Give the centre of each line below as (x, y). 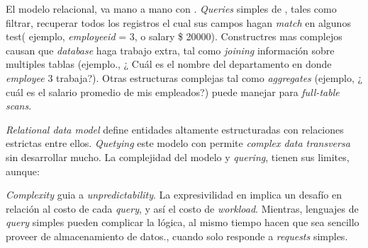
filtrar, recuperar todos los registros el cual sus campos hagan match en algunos (178, 22)
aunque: (23, 171)
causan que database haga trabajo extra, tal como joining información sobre (170, 50)
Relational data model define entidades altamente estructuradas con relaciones (175, 129)
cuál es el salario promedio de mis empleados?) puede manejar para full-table (173, 91)
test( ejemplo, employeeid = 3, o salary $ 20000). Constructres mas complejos (174, 36)
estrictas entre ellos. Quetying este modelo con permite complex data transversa (178, 143)
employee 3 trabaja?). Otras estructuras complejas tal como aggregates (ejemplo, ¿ (184, 77)
